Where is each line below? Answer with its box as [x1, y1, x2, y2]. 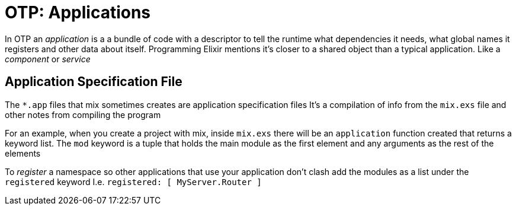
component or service [5, 53, 91, 64]
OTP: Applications [5, 2, 151, 23]
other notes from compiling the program [5, 109, 161, 120]
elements [5, 148, 41, 158]
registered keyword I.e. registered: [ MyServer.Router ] [5, 176, 262, 187]
